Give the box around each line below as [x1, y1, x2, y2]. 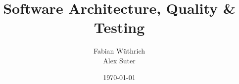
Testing [94, 17, 145, 37]
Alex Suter [103, 55, 136, 65]
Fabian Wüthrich [93, 46, 145, 56]
